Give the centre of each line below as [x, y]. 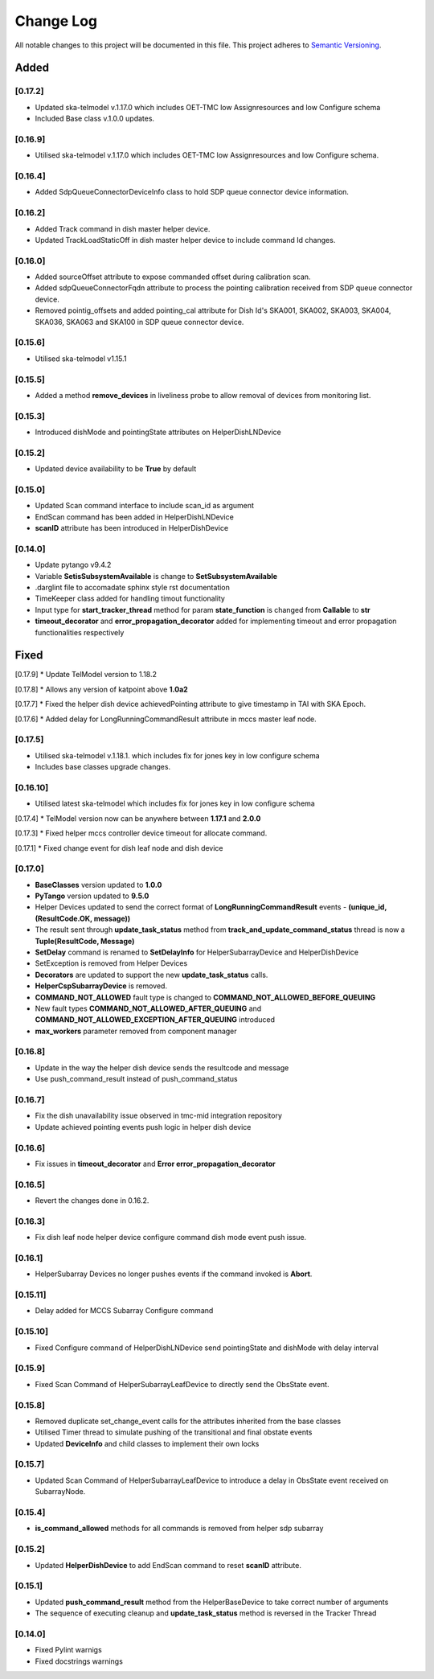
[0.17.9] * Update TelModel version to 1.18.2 [86, 675]
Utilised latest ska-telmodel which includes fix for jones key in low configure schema [175, 803]
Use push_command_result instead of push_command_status [137, 1079]
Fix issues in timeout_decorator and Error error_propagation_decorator [156, 1164]
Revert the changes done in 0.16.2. [92, 1201]
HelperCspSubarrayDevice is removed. [101, 986]
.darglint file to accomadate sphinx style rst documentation [133, 588]
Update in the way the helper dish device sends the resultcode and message [162, 1067]
